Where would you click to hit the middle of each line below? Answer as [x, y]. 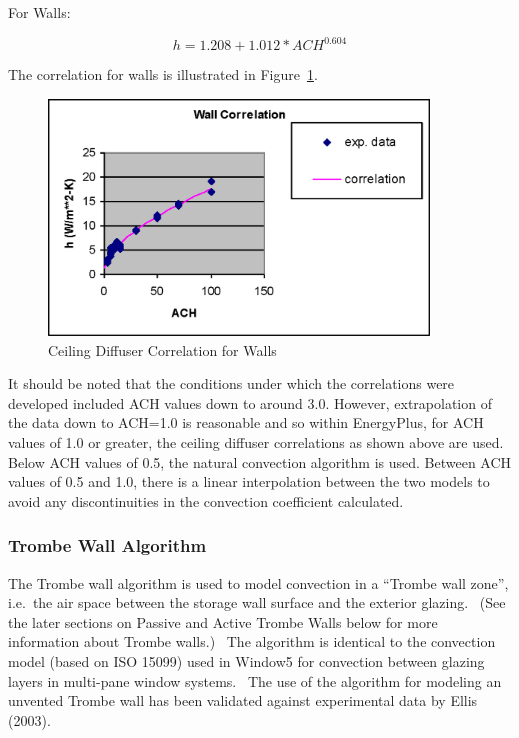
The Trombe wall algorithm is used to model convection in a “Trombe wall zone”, [258, 582]
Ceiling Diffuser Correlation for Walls [162, 349]
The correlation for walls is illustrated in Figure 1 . [163, 74]
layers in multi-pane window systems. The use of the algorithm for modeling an [255, 680]
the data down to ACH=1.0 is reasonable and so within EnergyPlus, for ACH [246, 422]
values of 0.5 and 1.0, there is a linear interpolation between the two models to [249, 481]
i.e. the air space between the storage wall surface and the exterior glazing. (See [257, 602]
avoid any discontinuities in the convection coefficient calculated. [206, 500]
